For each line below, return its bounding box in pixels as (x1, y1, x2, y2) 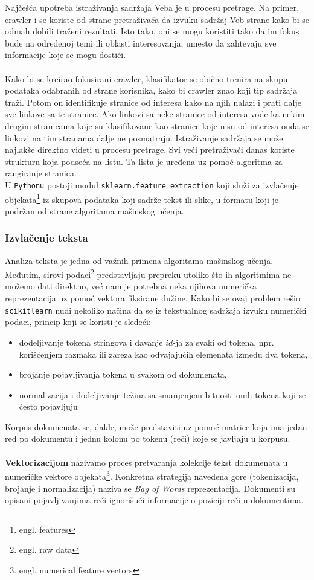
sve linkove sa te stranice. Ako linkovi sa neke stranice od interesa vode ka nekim (5, 108, 305, 120)
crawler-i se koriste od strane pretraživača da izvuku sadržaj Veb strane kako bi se (5, 13, 309, 25)
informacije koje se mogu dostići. (5, 48, 126, 61)
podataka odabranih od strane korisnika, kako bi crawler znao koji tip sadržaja (5, 84, 298, 97)
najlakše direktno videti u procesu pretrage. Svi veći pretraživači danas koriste (5, 143, 295, 156)
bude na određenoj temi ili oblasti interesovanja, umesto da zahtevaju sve (5, 36, 277, 49)
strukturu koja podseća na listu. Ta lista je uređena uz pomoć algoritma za (5, 155, 283, 167)
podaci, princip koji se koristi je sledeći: (5, 315, 151, 328)
